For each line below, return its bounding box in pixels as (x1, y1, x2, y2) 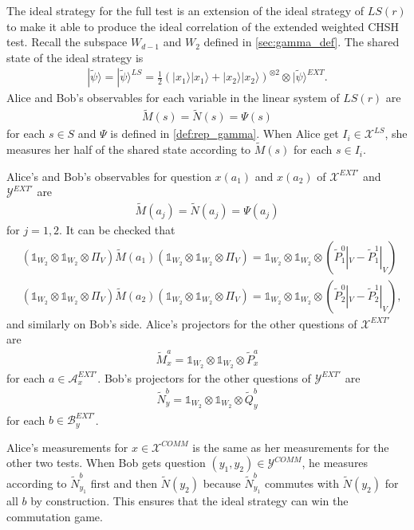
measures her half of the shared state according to (6, 141, 251, 158)
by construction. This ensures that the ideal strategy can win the (30, 493, 349, 509)
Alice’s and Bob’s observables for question (6, 167, 211, 184)
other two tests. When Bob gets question (6, 454, 206, 471)
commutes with (265, 474, 340, 491)
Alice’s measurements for (6, 438, 128, 455)
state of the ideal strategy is (6, 49, 144, 65)
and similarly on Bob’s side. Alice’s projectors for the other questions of (6, 315, 357, 332)
